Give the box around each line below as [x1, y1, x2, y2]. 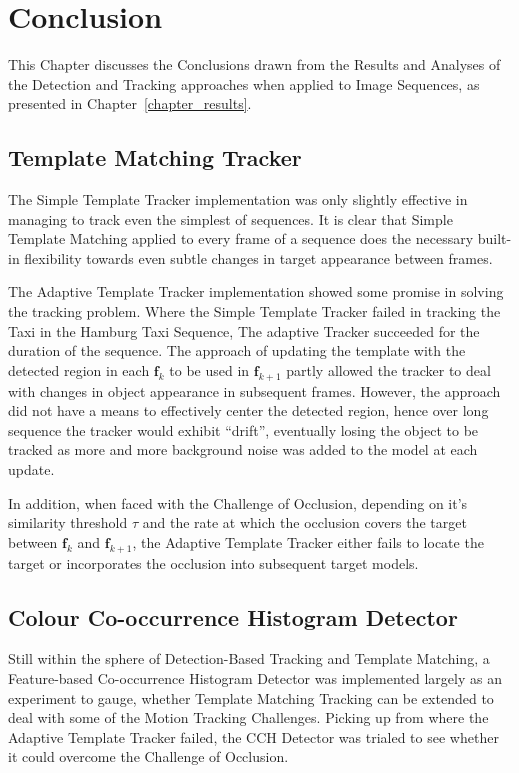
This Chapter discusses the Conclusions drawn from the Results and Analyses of [8, 54, 501, 75]
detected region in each [8, 359, 150, 380]
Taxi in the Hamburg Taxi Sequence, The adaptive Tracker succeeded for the [8, 320, 480, 341]
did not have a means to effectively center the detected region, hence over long [8, 400, 489, 421]
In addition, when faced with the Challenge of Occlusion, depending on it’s [8, 492, 468, 513]
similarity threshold [8, 512, 128, 533]
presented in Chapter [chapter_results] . [8, 93, 252, 114]
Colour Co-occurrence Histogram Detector [8, 601, 458, 632]
